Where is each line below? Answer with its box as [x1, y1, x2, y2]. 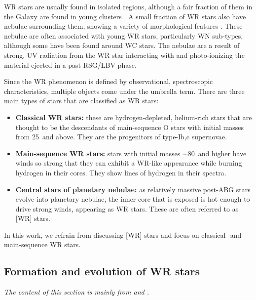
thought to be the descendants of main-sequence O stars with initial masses [15, 122, 244, 132]
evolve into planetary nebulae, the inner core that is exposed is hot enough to [15, 194, 250, 204]
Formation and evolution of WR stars [4, 263, 200, 279]
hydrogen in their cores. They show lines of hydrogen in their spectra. [15, 167, 226, 177]
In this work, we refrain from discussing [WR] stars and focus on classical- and [4, 229, 242, 240]
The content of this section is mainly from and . [4, 287, 149, 297]
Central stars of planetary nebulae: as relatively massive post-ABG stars [15, 184, 251, 194]
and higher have [198, 148, 247, 158]
